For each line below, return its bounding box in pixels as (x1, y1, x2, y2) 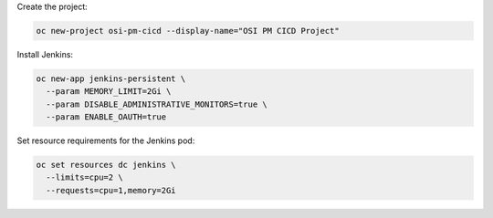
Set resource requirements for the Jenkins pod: (16, 135, 195, 146)
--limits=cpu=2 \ (46, 172, 123, 182)
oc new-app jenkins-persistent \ (36, 73, 186, 84)
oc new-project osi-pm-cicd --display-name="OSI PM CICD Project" (36, 26, 340, 36)
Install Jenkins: (16, 48, 73, 59)
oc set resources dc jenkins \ (36, 160, 177, 171)
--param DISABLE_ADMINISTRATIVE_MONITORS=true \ (46, 99, 268, 109)
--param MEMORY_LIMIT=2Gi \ (46, 87, 172, 97)
